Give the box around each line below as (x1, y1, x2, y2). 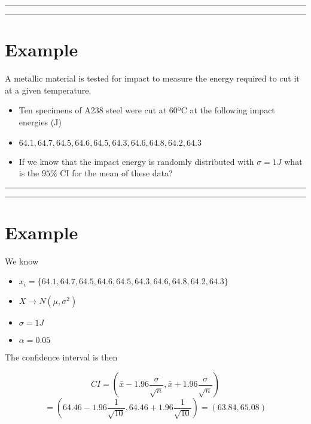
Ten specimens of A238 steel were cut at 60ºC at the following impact (19, 104, 275, 116)
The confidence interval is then (5, 351, 118, 363)
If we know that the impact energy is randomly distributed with (19, 155, 254, 167)
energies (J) (19, 115, 62, 128)
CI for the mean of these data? (60, 167, 173, 179)
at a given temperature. (5, 83, 92, 96)
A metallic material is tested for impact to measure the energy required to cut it (5, 72, 300, 85)
